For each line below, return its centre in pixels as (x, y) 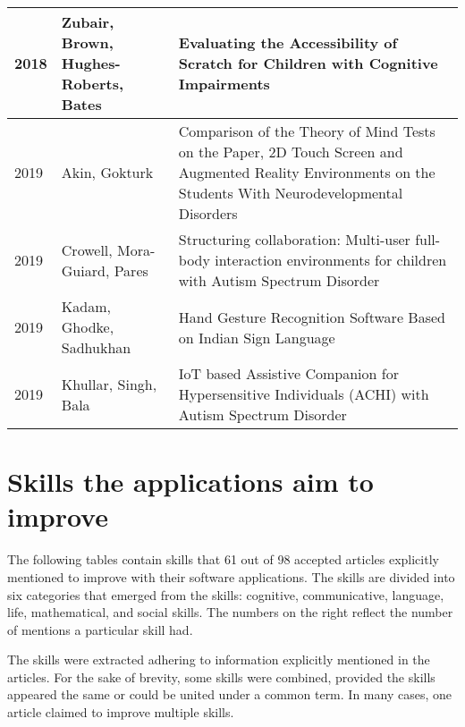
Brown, (87, 42)
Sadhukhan (96, 347)
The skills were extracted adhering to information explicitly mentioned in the (219, 659)
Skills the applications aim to (190, 482)
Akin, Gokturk (107, 172)
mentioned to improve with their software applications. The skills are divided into (231, 576)
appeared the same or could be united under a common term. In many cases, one (229, 694)
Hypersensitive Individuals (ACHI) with (304, 394)
